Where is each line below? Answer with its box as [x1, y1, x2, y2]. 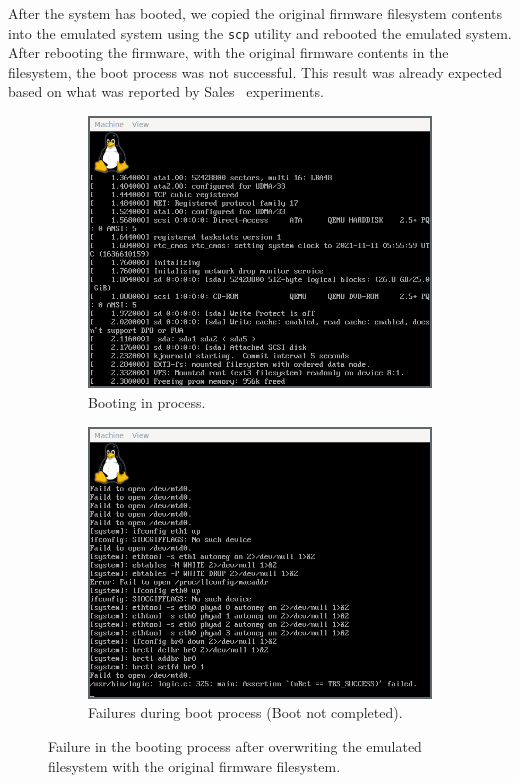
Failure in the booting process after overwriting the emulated [48, 736, 422, 757]
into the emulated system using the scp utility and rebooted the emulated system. [8, 22, 512, 43]
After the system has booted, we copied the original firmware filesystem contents [8, 3, 503, 23]
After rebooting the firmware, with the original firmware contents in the [8, 42, 449, 63]
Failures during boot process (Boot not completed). [88, 702, 403, 723]
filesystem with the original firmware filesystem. [48, 755, 341, 776]
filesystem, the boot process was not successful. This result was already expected [8, 61, 503, 82]
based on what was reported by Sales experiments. [8, 81, 324, 102]
